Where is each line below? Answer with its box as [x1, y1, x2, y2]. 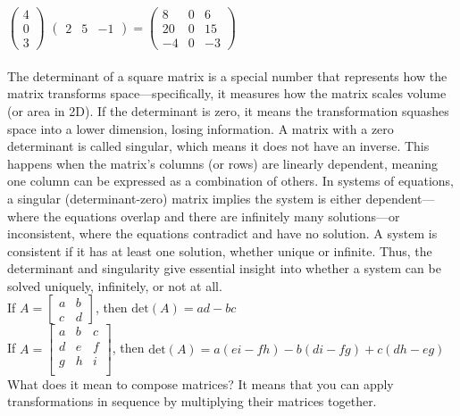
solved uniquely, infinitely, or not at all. [7, 276, 222, 295]
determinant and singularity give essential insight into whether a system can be [7, 259, 441, 278]
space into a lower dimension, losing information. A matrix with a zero [7, 119, 394, 137]
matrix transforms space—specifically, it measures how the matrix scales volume [7, 84, 447, 103]
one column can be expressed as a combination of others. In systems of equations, [7, 171, 454, 190]
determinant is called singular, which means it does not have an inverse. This [7, 137, 430, 155]
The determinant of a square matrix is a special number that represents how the [7, 66, 447, 85]
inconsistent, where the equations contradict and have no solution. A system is [7, 224, 438, 243]
